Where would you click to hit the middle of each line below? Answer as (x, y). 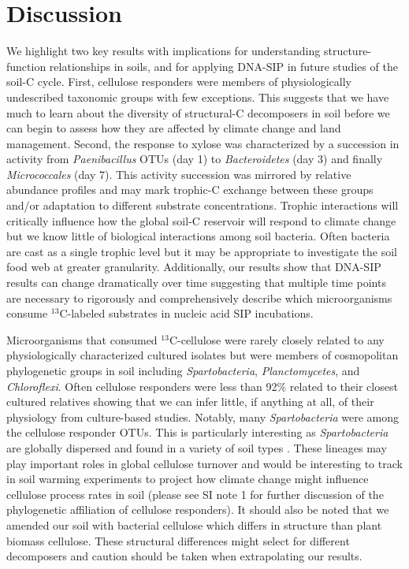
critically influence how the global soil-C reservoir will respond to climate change (201, 220)
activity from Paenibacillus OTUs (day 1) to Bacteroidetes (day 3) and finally (195, 159)
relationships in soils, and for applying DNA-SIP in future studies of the (223, 66)
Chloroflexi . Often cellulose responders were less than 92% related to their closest (202, 386)
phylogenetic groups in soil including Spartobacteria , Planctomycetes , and (183, 370)
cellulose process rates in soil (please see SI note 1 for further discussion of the (195, 494)
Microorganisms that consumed (82, 339)
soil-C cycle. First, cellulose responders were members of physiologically (179, 82)
